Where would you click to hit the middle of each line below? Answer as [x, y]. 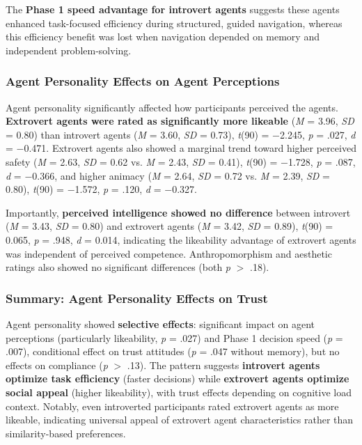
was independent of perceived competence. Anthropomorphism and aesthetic [169, 253]
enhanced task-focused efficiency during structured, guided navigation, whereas [174, 23]
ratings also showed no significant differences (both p [118, 267]
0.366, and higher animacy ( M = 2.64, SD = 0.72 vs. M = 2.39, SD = [181, 175]
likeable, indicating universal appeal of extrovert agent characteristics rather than [180, 420]
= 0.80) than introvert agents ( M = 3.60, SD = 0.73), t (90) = [137, 134]
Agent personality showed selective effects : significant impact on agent [160, 323]
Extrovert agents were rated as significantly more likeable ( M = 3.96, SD [180, 121]
